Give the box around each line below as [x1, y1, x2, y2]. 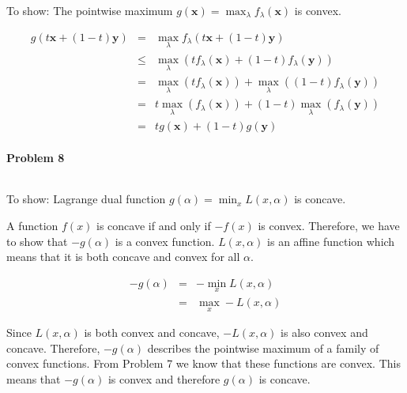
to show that [6, 232, 68, 249]
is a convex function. [115, 232, 215, 249]
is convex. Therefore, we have [258, 217, 400, 234]
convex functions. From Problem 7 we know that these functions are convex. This [6, 355, 401, 372]
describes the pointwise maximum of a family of [147, 339, 379, 356]
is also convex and [281, 324, 368, 341]
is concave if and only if [96, 217, 211, 234]
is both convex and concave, [84, 324, 220, 341]
